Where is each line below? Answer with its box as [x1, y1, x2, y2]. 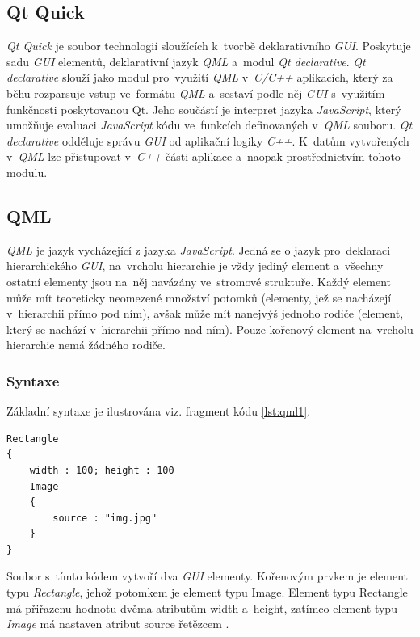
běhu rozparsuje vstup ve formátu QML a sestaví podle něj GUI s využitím [6, 84, 385, 101]
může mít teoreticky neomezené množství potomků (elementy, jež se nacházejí [6, 289, 392, 306]
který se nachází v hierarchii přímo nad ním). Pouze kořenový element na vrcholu [6, 320, 414, 337]
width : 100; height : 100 [29, 464, 174, 476]
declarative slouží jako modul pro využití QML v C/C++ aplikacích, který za [6, 69, 393, 86]
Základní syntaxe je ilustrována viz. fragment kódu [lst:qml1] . [6, 403, 311, 420]
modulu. [6, 163, 48, 180]
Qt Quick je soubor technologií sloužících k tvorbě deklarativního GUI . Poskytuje [6, 37, 411, 54]
